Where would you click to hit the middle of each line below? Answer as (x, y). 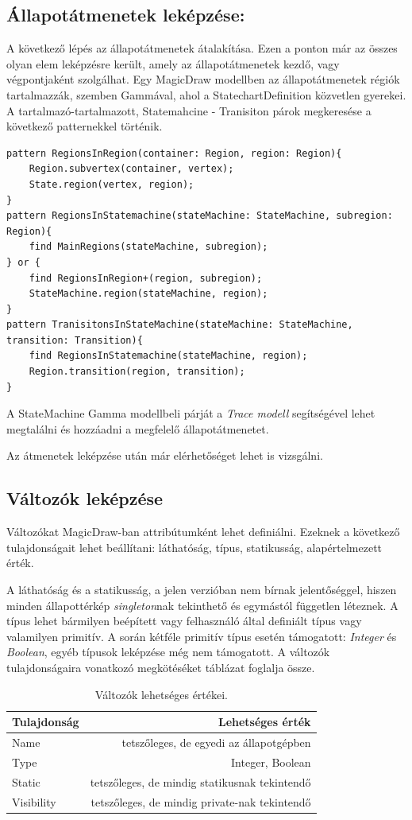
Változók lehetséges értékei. (161, 694)
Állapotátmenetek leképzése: (126, 15)
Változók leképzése (85, 498)
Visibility (34, 801)
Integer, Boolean (271, 762)
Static (26, 781)
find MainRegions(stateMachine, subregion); (148, 247)
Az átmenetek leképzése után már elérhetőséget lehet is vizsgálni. (165, 455)
